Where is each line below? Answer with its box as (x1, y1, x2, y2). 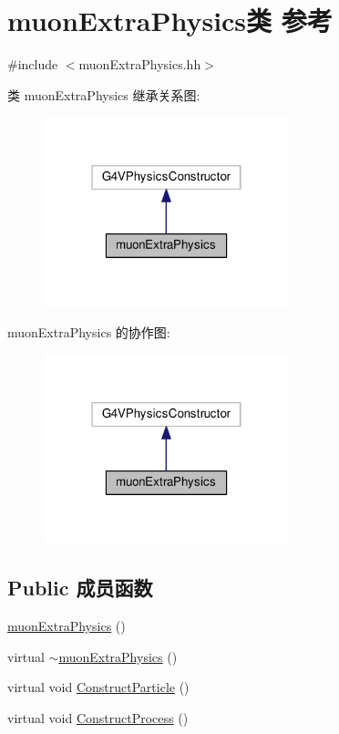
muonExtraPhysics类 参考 (7, 2, 333, 39)
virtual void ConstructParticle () (7, 677, 190, 697)
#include (7, 55, 58, 74)
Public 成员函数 (7, 574, 153, 602)
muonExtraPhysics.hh (78, 55, 201, 74)
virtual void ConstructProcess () (7, 708, 189, 727)
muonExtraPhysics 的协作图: (7, 322, 170, 341)
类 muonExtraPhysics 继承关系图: (7, 85, 200, 104)
